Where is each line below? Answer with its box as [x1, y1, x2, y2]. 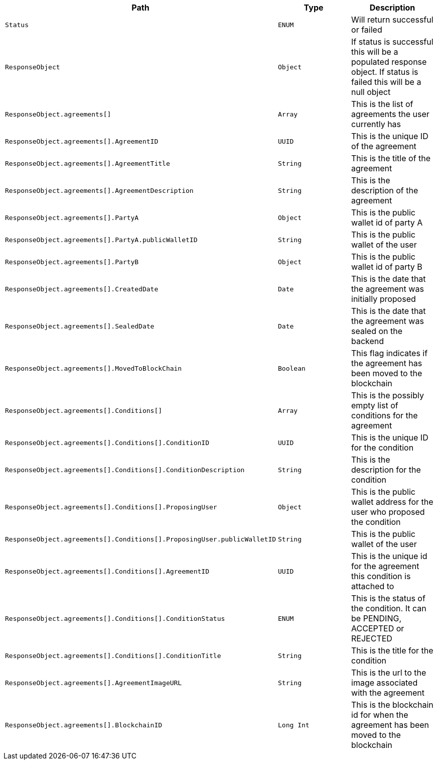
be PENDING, [351, 613, 401, 623]
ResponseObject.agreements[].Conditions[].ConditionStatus [5, 614, 225, 622]
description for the [351, 465, 421, 475]
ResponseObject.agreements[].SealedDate [5, 322, 155, 330]
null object [351, 87, 391, 97]
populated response [351, 57, 427, 67]
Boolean [278, 364, 306, 372]
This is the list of [351, 99, 413, 109]
